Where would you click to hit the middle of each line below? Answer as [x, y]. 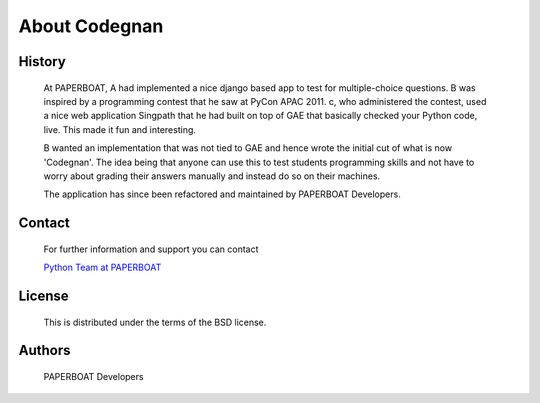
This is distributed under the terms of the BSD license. [155, 322]
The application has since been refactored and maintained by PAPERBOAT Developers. [222, 194]
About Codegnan [91, 26]
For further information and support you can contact [151, 249]
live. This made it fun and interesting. [120, 129]
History [42, 61]
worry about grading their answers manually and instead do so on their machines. [212, 176]
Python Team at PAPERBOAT [102, 267]
